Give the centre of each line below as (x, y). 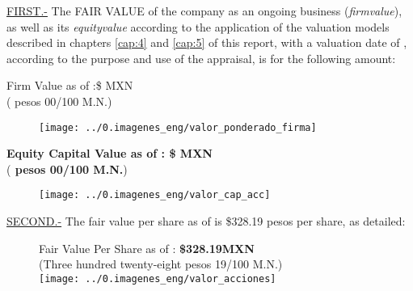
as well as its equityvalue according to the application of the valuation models (198, 26)
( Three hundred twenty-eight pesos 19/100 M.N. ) (161, 264)
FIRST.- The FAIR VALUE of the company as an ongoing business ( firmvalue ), (204, 11)
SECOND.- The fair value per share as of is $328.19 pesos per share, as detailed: (206, 221)
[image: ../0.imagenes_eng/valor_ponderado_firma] (178, 127)
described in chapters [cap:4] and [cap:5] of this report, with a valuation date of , (207, 42)
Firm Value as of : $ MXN (70, 85)
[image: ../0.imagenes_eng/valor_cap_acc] (155, 195)
